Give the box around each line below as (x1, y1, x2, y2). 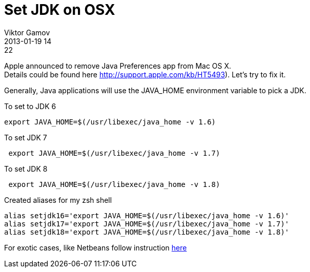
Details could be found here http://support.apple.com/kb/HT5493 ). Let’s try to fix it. (4, 70, 286, 79)
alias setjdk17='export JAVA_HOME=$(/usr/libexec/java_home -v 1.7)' (4, 219, 290, 228)
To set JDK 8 (4, 164, 48, 173)
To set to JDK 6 (4, 101, 56, 111)
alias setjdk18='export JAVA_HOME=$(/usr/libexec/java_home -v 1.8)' (4, 227, 290, 236)
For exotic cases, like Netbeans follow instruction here (4, 243, 187, 252)
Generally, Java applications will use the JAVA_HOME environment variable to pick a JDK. (4, 86, 306, 95)
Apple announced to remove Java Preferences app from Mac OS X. (4, 61, 232, 70)
